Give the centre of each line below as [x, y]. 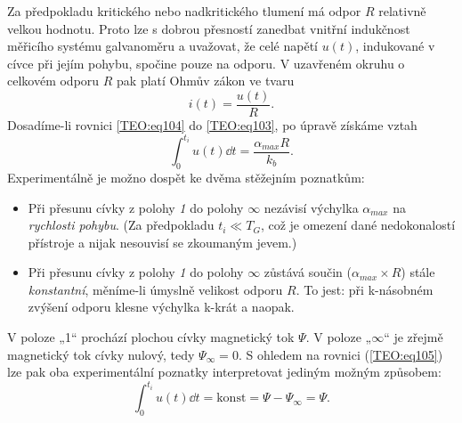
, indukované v [395, 46]
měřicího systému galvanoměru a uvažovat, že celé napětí [163, 46]
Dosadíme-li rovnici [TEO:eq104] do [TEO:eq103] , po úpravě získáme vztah [212, 125]
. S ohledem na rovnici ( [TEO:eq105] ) [340, 354]
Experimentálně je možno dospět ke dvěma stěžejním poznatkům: [186, 177]
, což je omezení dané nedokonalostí [358, 225]
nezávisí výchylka [311, 207]
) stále [418, 272]
